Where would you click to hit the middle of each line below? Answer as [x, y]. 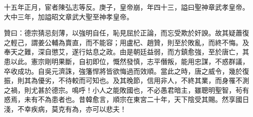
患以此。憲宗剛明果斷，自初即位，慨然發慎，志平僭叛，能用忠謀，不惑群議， [126, 61]
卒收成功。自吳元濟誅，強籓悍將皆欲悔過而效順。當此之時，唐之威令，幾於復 [126, 71]
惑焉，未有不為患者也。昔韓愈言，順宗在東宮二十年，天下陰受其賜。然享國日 [126, 99]
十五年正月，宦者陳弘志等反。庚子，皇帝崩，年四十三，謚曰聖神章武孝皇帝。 [126, 7]
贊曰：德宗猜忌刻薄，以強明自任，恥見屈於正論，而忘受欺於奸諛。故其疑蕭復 [126, 33]
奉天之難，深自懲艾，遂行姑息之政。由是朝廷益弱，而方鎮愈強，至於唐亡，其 [126, 52]
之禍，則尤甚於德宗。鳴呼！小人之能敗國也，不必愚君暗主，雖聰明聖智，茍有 [126, 90]
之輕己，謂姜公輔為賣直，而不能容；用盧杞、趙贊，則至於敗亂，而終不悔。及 [126, 42]
